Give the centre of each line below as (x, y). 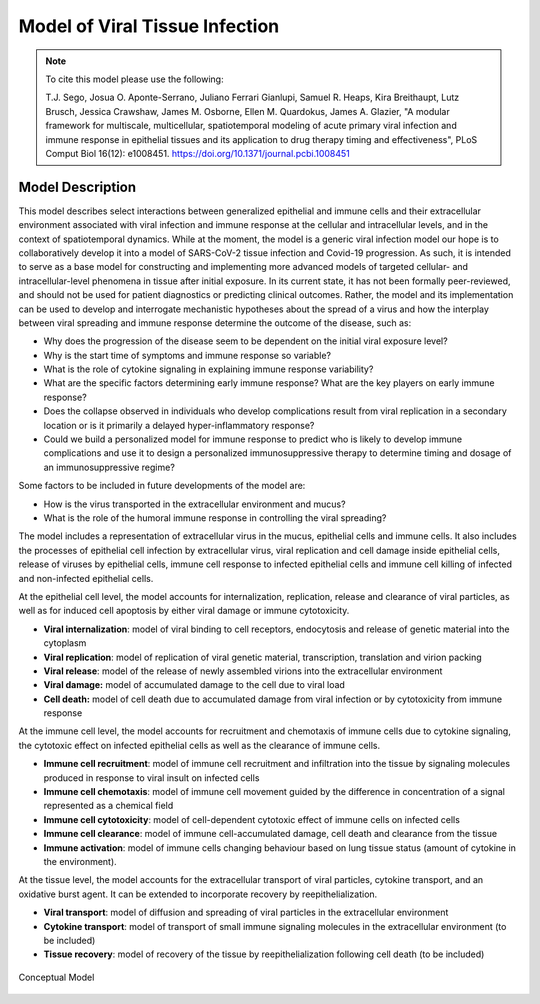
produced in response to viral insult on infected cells (151, 777)
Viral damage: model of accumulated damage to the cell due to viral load (194, 685)
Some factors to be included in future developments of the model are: (162, 486)
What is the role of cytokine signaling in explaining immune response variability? (208, 369)
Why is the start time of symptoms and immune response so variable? (187, 355)
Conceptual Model (56, 977)
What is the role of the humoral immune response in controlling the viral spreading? (215, 518)
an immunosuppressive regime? (109, 467)
